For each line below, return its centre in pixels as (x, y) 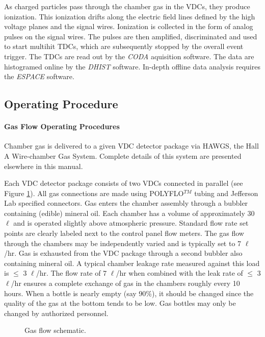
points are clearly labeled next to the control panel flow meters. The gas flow (124, 233)
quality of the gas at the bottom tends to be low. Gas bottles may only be (120, 303)
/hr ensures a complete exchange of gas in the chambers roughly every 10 (125, 283)
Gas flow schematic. (55, 330)
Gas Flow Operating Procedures (62, 126)
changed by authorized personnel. (56, 313)
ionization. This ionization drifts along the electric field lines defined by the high (130, 16)
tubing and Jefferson (226, 193)
